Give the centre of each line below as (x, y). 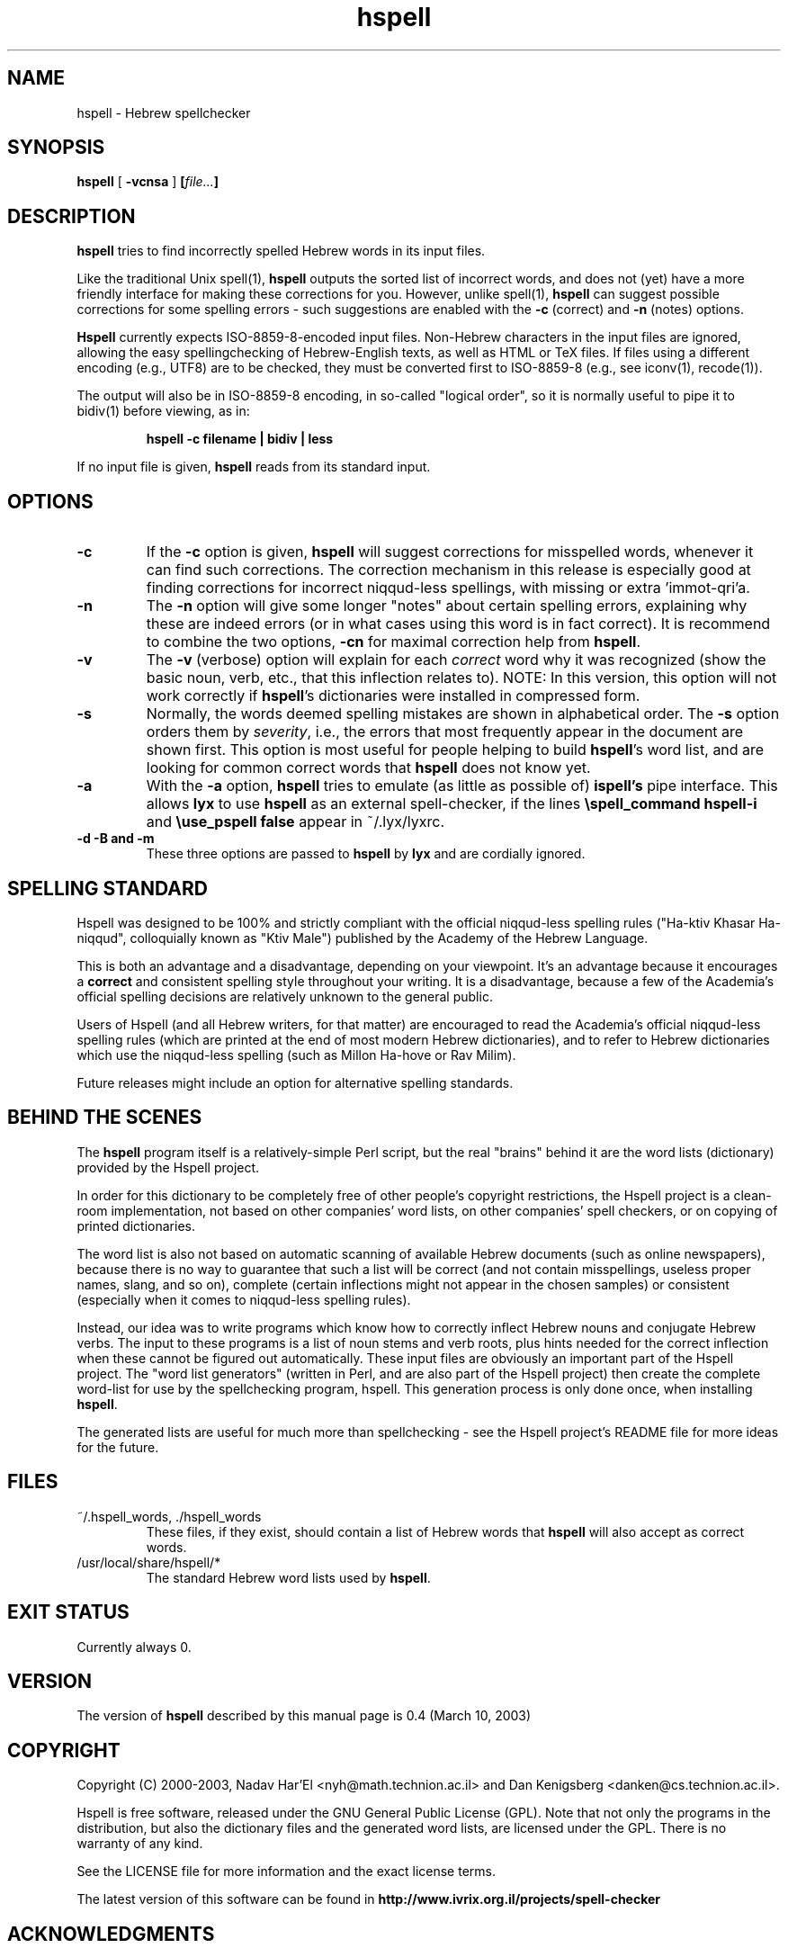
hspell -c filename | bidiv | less (240, 439)
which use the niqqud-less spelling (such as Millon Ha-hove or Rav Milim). (296, 1055)
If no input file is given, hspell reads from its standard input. (254, 467)
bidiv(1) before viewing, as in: (163, 411)
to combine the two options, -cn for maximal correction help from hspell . (394, 642)
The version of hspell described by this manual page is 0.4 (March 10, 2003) (304, 1716)
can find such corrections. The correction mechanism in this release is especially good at (448, 570)
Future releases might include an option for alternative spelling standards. (295, 1082)
